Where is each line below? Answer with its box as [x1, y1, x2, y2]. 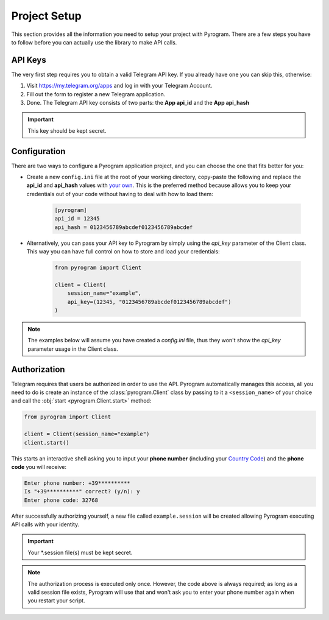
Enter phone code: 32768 [24, 496, 99, 504]
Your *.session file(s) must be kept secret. [27, 549, 133, 556]
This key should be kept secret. [27, 127, 107, 134]
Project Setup [11, 9, 82, 23]
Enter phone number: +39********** [24, 479, 130, 487]
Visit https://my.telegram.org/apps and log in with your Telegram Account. [26, 82, 213, 90]
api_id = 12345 [54, 215, 100, 222]
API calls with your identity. [11, 521, 80, 528]
